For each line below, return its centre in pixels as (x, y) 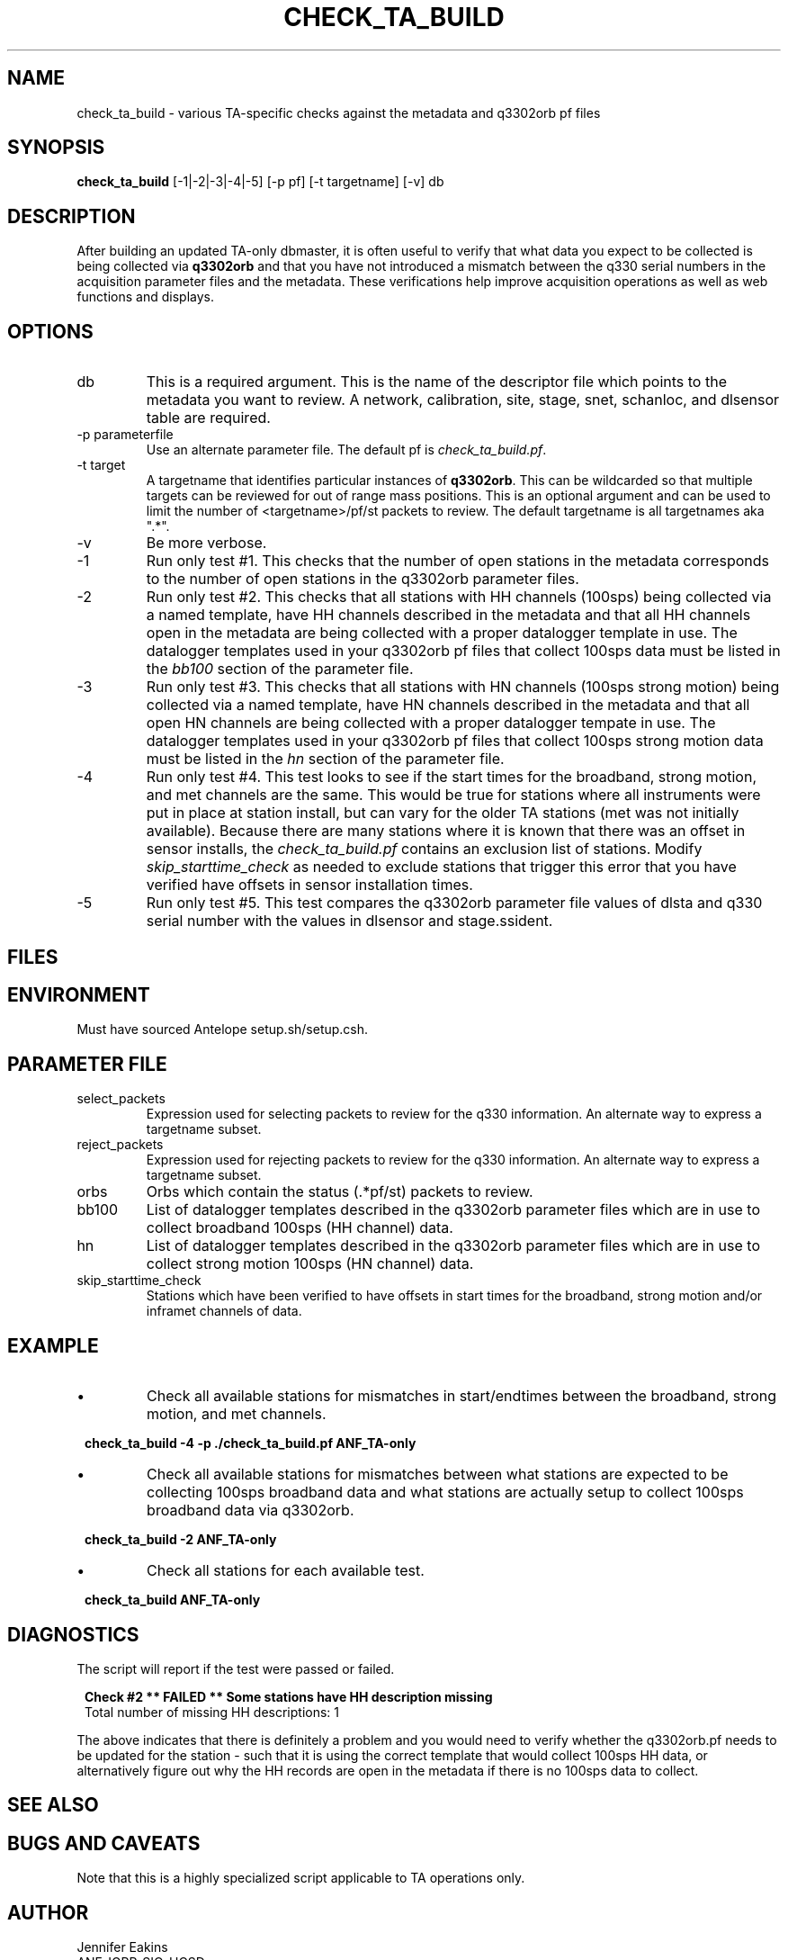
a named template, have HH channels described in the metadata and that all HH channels (448, 615)
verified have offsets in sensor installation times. (309, 885)
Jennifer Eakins (122, 1947)
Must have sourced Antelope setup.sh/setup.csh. (223, 1029)
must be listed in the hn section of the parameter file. (325, 759)
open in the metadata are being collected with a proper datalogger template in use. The (442, 633)
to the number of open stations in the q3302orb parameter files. (363, 579)
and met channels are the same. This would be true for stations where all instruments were (453, 795)
